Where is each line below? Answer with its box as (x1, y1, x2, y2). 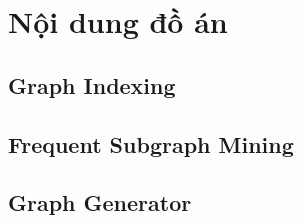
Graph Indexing (8, 69, 176, 100)
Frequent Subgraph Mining (8, 128, 294, 159)
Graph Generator (8, 187, 192, 218)
